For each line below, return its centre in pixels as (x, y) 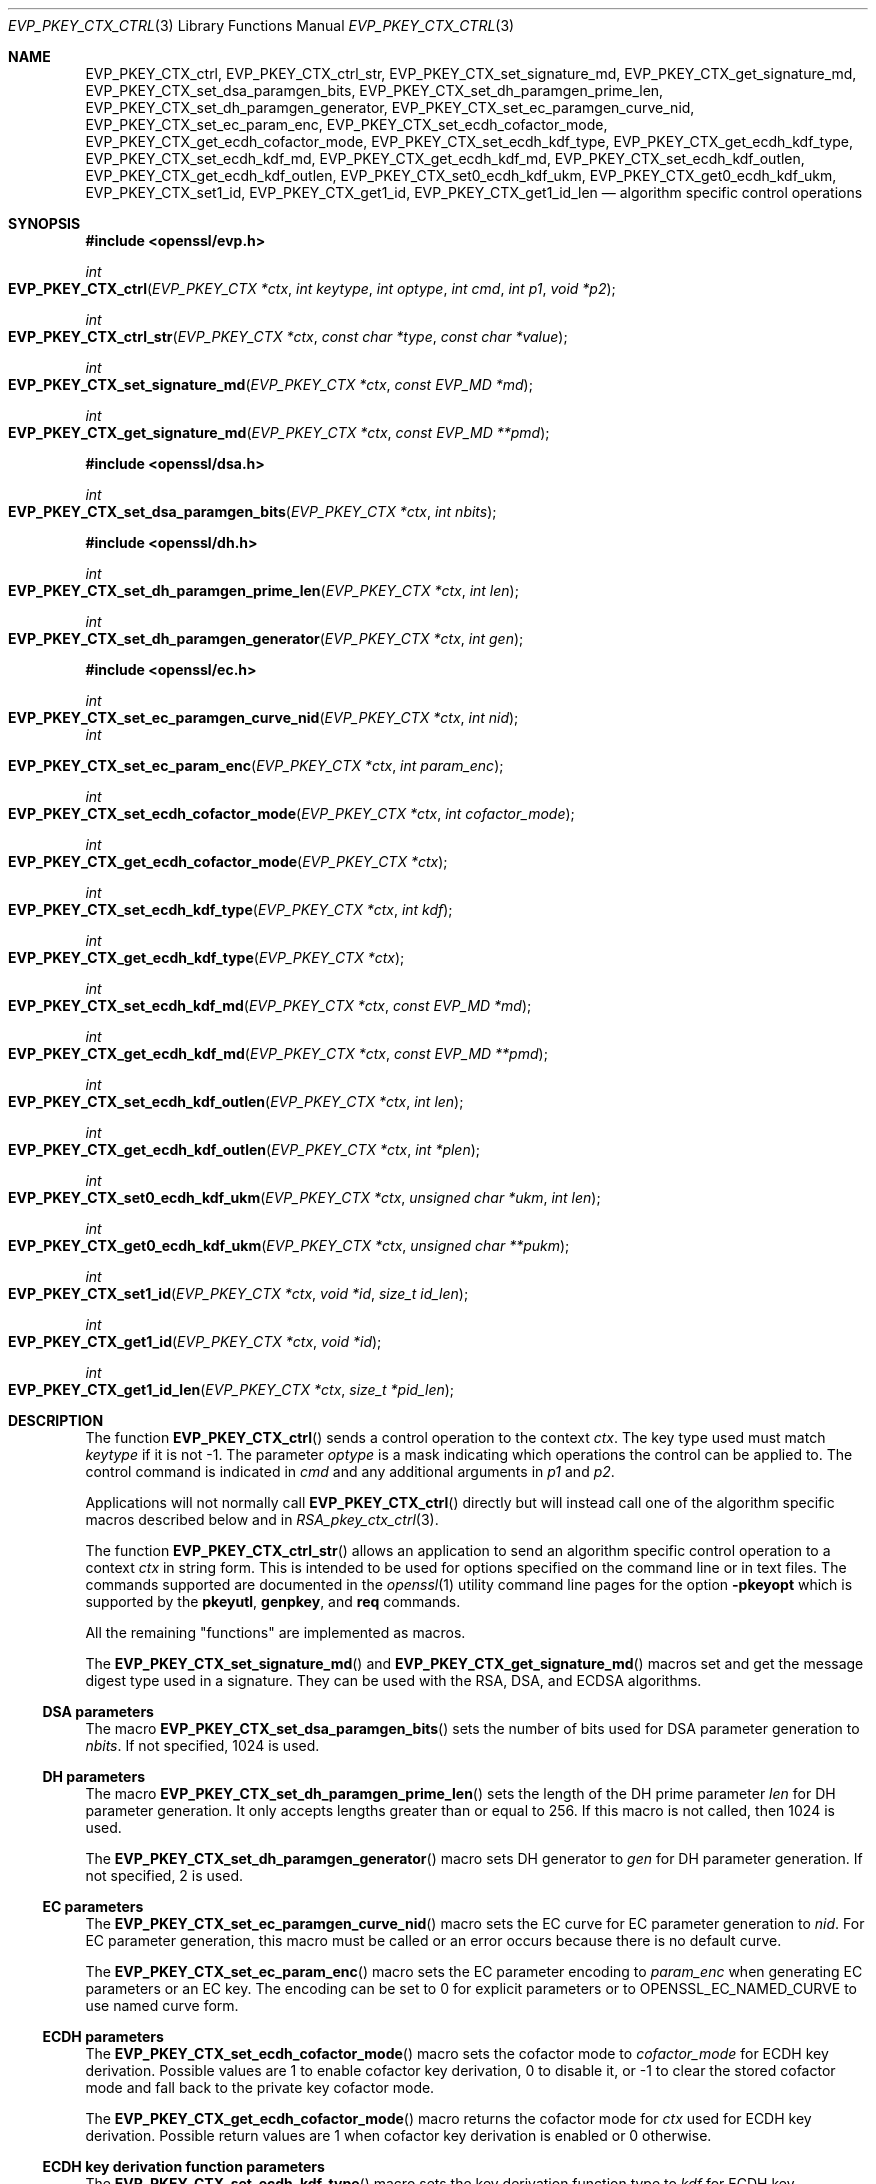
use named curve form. (162, 2005)
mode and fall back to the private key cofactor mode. (260, 2087)
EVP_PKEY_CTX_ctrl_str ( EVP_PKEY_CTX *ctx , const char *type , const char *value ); (288, 336)
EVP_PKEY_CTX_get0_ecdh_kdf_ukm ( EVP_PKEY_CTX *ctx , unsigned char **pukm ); (289, 1245)
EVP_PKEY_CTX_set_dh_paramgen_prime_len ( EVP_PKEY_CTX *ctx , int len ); (263, 590)
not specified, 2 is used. (164, 1875)
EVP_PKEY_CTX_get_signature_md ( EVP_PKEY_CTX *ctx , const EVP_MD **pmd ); (279, 432)
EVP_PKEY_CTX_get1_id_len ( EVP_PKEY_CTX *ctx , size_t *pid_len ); (231, 1389)
